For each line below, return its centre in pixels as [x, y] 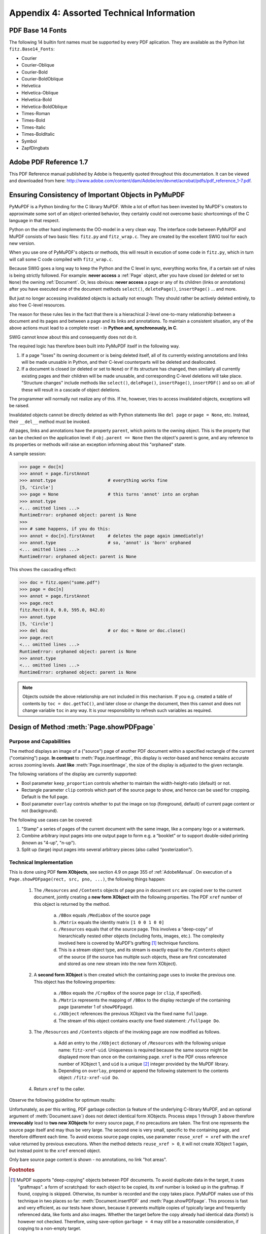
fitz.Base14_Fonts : [32, 49]
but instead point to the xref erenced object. [55, 1151]
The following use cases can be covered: [51, 820]
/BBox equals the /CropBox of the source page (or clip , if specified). [130, 993]
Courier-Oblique [38, 65]
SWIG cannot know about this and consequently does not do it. [73, 337]
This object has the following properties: [75, 982]
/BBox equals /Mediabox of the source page [104, 915]
